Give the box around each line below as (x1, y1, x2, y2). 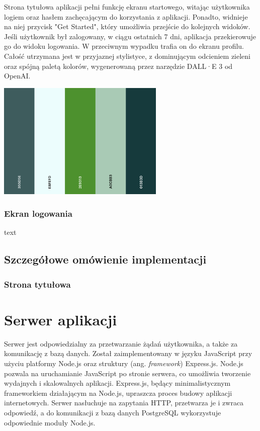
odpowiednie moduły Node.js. (4, 417, 96, 427)
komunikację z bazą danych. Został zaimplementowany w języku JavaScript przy (4, 348, 252, 359)
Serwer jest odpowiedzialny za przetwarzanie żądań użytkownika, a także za (4, 338, 238, 349)
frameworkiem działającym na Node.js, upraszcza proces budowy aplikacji (4, 387, 232, 398)
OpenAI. (4, 70, 31, 81)
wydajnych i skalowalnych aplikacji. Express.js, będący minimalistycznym (4, 378, 231, 388)
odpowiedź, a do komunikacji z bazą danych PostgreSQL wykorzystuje (4, 407, 221, 417)
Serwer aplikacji (4, 309, 117, 329)
